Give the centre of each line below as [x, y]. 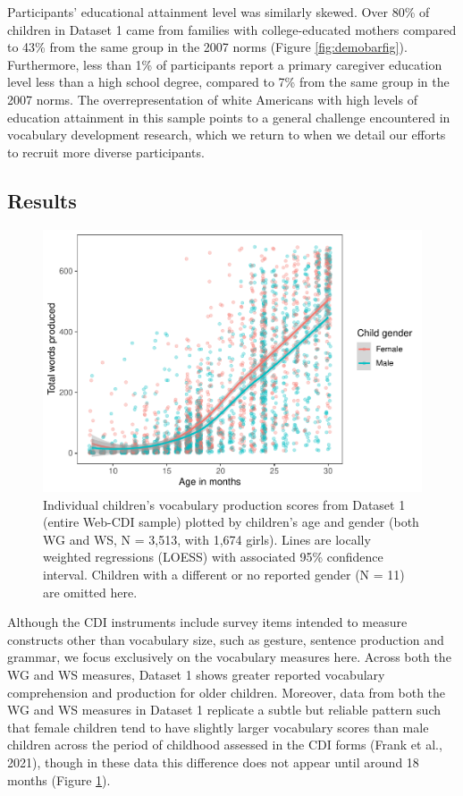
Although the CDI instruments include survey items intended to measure [207, 622]
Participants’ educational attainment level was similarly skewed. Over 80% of [219, 12]
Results [42, 200]
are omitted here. [90, 592]
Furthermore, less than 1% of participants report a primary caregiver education [225, 64]
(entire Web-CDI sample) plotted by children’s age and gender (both [231, 522]
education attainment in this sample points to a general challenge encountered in [229, 117]
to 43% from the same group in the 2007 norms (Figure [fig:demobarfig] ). [207, 47]
